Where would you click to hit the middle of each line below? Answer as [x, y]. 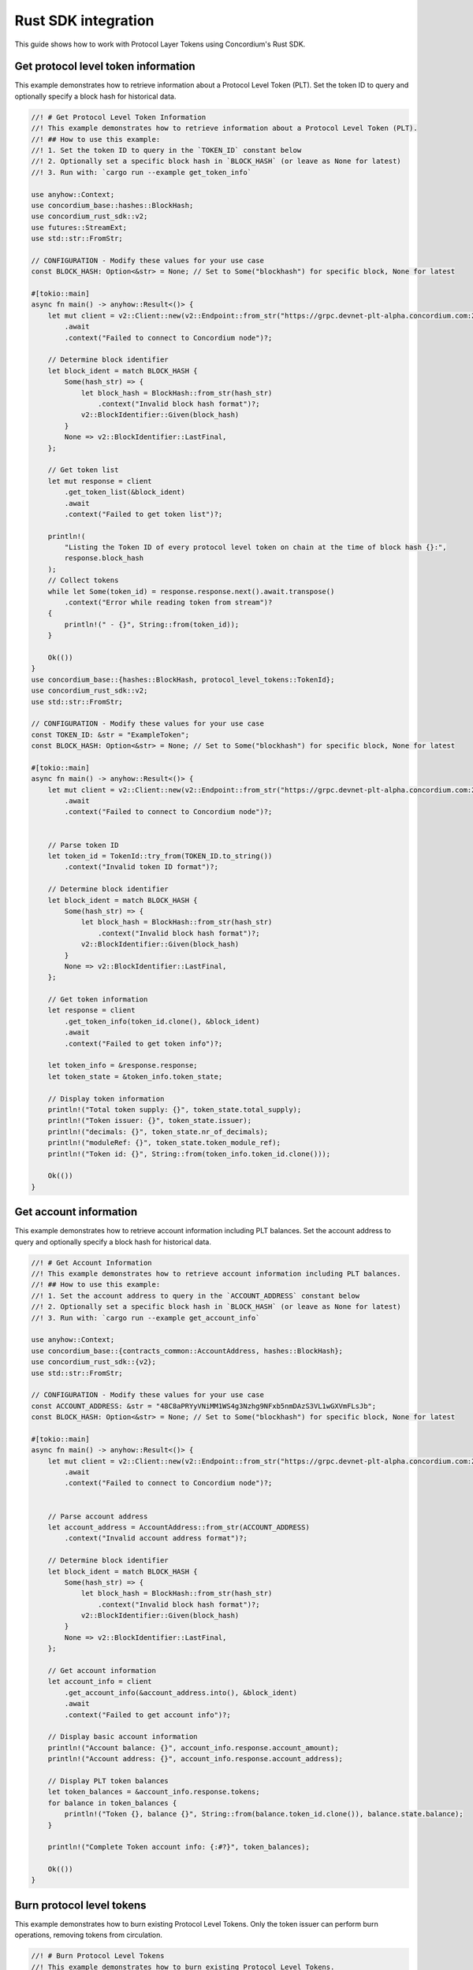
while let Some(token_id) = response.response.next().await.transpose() [191, 591]
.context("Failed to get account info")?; [148, 1715]
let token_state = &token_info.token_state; [135, 1076]
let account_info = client [100, 1682]
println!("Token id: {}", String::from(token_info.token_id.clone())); [189, 1154]
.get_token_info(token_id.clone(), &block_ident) [162, 1021]
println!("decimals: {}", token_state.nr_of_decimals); [158, 1132]
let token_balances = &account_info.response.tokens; [154, 1792]
